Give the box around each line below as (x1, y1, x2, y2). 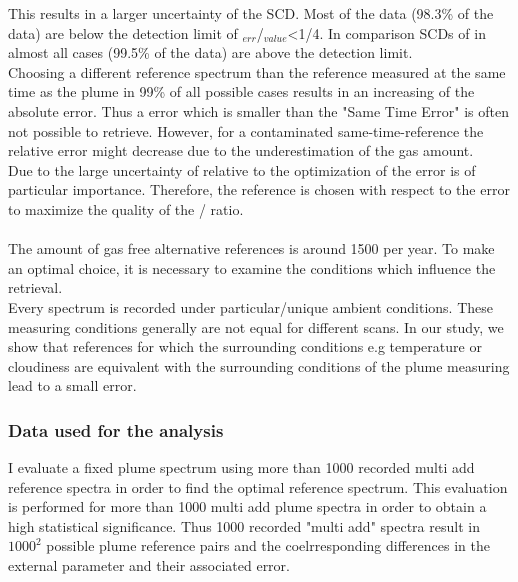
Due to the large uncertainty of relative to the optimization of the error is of (8, 159, 476, 180)
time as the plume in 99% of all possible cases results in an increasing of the (8, 81, 475, 102)
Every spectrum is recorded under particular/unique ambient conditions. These (8, 296, 493, 317)
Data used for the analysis (8, 417, 224, 442)
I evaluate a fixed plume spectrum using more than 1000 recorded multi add (8, 457, 475, 478)
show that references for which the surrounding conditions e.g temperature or (8, 336, 482, 357)
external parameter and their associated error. (8, 555, 290, 576)
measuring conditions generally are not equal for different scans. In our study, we (8, 316, 504, 337)
